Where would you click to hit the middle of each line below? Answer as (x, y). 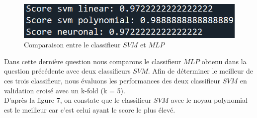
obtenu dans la (224, 61)
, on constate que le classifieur (106, 100)
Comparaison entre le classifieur (72, 45)
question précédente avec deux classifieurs (67, 71)
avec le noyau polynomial (209, 100)
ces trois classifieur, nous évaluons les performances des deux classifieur (112, 81)
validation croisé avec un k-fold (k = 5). (65, 90)
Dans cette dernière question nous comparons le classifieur (93, 61)
